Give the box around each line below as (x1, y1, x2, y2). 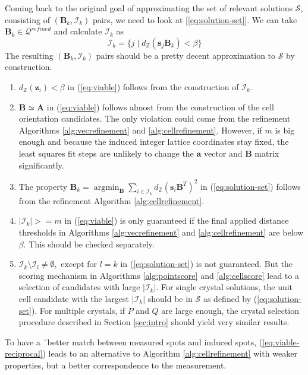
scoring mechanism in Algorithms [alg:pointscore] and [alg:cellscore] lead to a (18, 269, 299, 281)
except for (61, 260, 98, 269)
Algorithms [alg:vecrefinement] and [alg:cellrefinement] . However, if (18, 123, 262, 136)
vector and (203, 147, 243, 159)
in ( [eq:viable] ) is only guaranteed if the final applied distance (64, 214, 289, 227)
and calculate (54, 25, 102, 37)
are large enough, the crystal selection (161, 304, 299, 316)
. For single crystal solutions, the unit (156, 281, 293, 293)
